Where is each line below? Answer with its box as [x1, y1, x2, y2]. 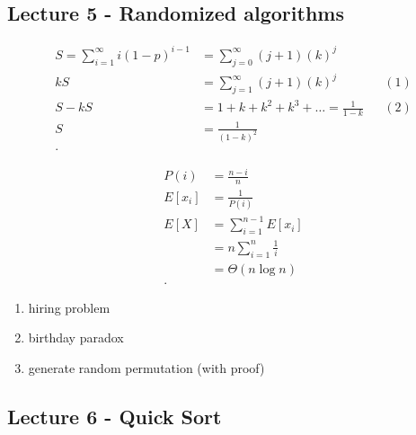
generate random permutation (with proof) [28, 358, 265, 377]
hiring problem [28, 297, 111, 316]
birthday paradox [28, 328, 124, 347]
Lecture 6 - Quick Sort [7, 402, 222, 430]
